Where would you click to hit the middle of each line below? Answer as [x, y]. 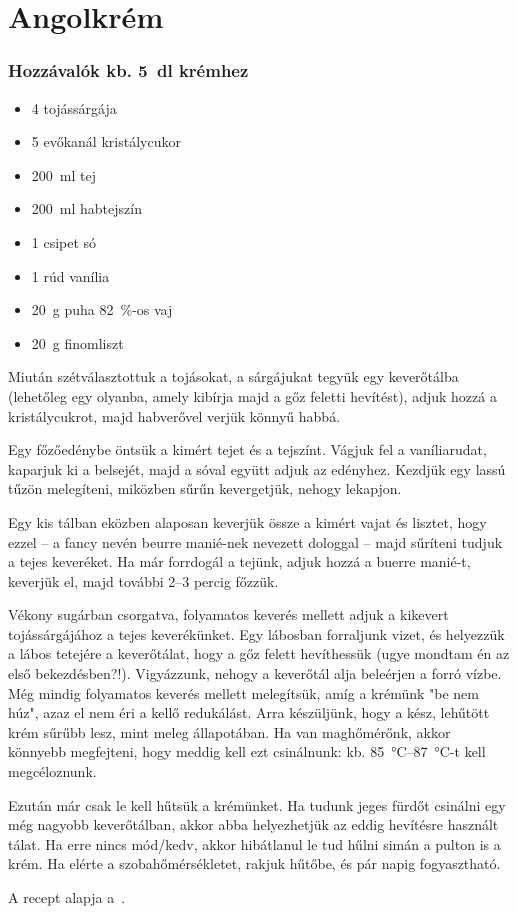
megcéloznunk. [52, 771]
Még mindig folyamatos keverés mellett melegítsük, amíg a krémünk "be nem [243, 692]
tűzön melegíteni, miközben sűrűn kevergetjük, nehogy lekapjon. [205, 488]
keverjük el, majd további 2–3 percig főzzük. [143, 580]
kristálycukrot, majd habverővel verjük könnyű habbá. [174, 415]
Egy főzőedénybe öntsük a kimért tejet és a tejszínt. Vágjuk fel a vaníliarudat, [247, 449]
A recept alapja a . [67, 897]
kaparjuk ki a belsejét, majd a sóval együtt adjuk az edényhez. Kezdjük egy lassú [257, 468]
